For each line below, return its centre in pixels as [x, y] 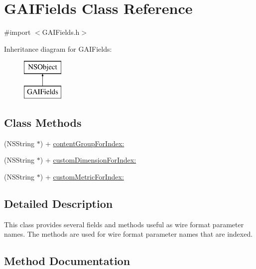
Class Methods [43, 122]
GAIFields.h [61, 32]
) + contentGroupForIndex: [82, 143]
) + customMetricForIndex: [82, 176]
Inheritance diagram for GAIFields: [58, 48]
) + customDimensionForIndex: [88, 160]
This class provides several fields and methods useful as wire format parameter [124, 224]
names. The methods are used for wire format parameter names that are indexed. [128, 234]
